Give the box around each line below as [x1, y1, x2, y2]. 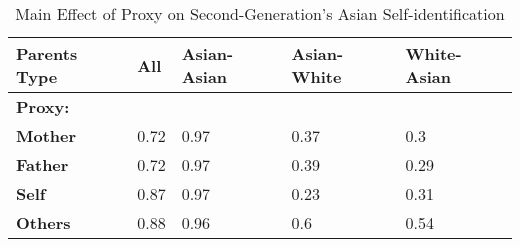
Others [16, 211, 71, 234]
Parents [16, 42, 78, 65]
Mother [16, 124, 77, 147]
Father [16, 153, 69, 176]
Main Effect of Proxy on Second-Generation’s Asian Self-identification [15, 2, 505, 25]
